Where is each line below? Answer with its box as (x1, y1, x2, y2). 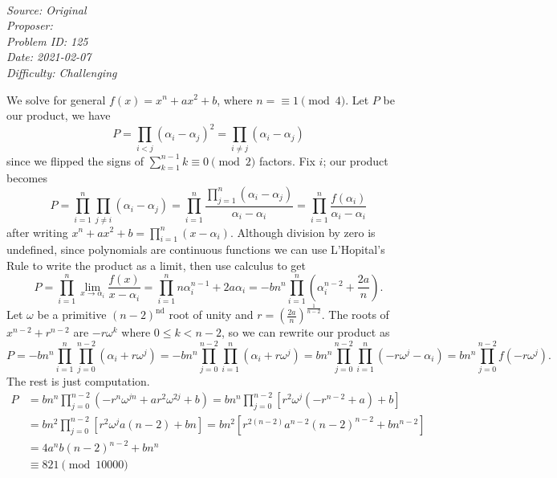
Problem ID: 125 (6, 32, 88, 49)
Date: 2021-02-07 (6, 48, 91, 65)
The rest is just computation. (6, 372, 150, 389)
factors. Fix (258, 152, 315, 169)
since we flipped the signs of (6, 152, 144, 169)
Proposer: (6, 17, 53, 34)
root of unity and (169, 306, 254, 323)
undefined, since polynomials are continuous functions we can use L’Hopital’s (6, 241, 385, 258)
